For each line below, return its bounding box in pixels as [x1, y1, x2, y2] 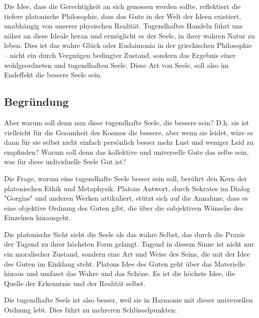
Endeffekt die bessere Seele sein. [4, 69, 102, 80]
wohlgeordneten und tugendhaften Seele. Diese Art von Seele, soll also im [4, 59, 229, 70]
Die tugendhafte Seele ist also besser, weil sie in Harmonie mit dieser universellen [4, 295, 253, 305]
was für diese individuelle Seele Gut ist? [4, 156, 126, 167]
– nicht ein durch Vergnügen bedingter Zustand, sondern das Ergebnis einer [4, 49, 236, 60]
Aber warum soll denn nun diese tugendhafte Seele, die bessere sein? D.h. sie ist [4, 117, 249, 127]
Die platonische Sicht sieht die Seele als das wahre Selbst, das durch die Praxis [4, 229, 245, 239]
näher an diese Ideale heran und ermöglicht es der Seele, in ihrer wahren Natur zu [4, 30, 255, 40]
